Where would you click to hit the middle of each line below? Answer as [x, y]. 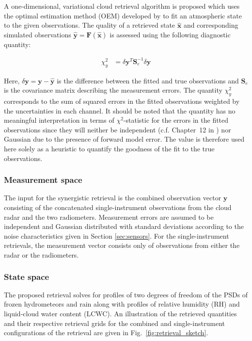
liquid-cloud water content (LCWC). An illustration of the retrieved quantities [120, 314]
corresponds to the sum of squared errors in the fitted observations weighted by [122, 101]
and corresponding [211, 25]
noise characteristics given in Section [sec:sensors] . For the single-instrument [117, 235]
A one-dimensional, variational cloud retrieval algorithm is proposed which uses [122, 6]
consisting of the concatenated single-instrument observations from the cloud [118, 207]
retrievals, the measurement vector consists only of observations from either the [122, 245]
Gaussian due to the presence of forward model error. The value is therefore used [124, 139]
